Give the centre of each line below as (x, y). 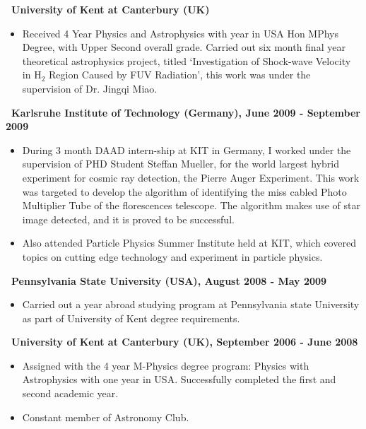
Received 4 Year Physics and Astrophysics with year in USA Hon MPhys (180, 33)
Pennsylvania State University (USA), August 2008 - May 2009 (169, 280)
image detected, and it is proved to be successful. (128, 219)
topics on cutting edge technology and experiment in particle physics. (172, 256)
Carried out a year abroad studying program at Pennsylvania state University (191, 304)
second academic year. (70, 393)
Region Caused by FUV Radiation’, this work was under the (179, 75)
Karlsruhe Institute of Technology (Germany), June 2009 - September (186, 112)
